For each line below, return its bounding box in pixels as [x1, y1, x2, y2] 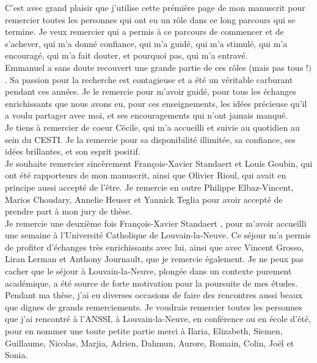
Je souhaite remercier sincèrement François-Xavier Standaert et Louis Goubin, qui [5, 156, 313, 169]
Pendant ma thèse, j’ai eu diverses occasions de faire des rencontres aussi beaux [5, 288, 303, 301]
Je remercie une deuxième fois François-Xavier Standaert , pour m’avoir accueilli [5, 216, 307, 229]
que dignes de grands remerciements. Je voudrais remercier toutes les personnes [5, 300, 302, 313]
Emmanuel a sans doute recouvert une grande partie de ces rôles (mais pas [5, 61, 285, 73]
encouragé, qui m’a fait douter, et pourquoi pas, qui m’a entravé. [5, 49, 248, 62]
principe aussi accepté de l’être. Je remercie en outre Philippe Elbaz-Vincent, [5, 180, 294, 193]
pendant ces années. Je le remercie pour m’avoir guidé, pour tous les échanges [5, 85, 296, 98]
